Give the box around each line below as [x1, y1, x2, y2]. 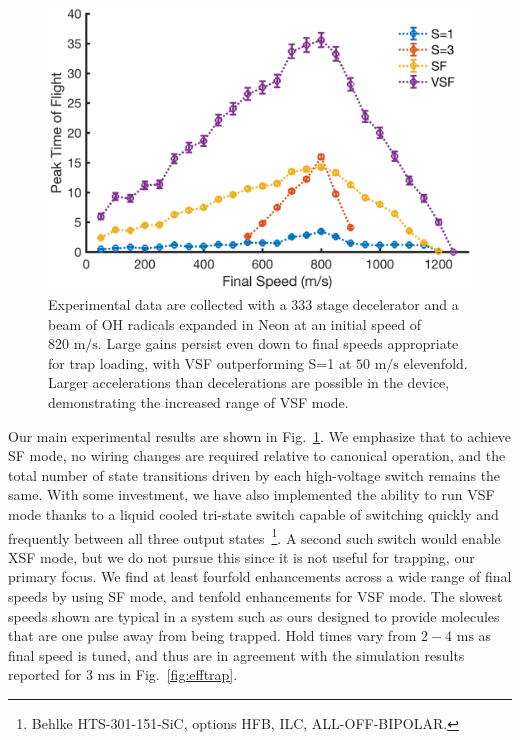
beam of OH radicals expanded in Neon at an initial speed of [48, 313, 422, 334]
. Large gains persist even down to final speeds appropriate [97, 333, 459, 354]
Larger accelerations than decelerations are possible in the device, [48, 372, 450, 393]
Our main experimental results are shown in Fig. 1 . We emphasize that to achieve [8, 425, 512, 446]
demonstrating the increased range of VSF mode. [48, 391, 349, 412]
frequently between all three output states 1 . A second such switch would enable [8, 524, 501, 548]
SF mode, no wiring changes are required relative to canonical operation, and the [8, 445, 506, 466]
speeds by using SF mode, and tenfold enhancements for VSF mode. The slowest [8, 585, 503, 606]
